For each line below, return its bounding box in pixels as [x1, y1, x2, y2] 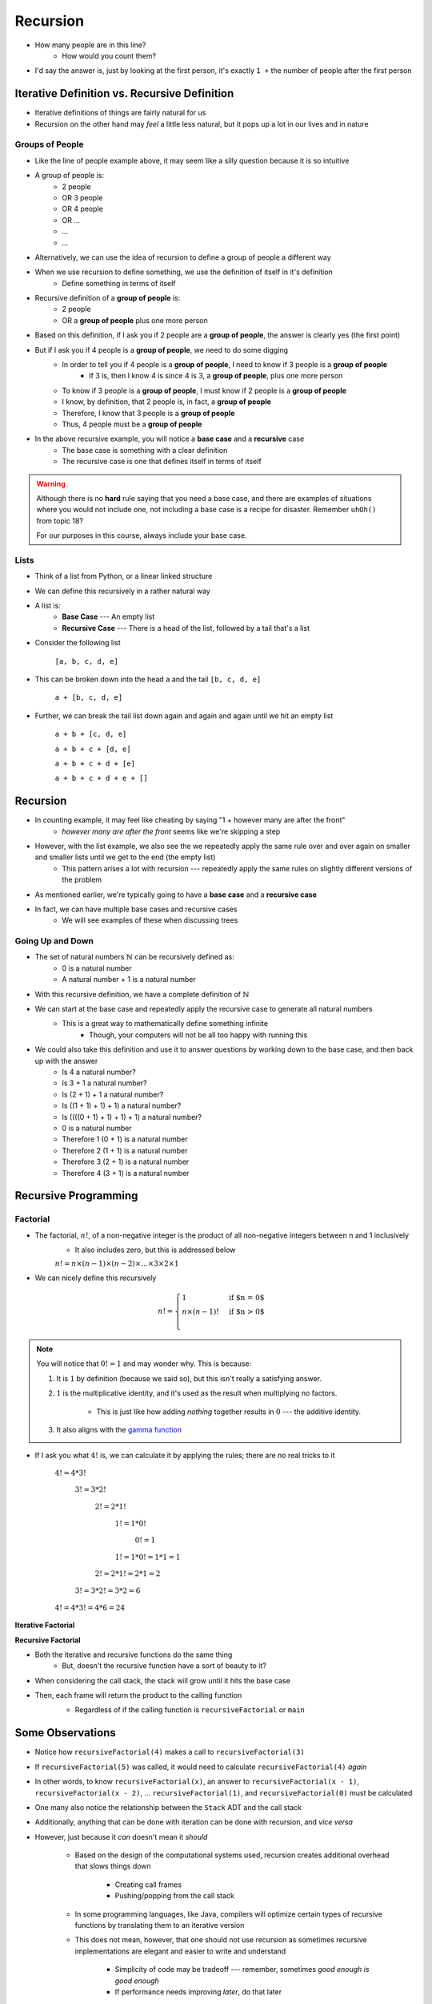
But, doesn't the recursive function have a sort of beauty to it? [62, 1661, 267, 1671]
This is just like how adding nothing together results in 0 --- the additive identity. [96, 1407, 362, 1416]
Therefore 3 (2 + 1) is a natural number [62, 1157, 190, 1166]
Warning [36, 479, 66, 488]
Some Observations [14, 1726, 116, 1739]
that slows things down [74, 1861, 151, 1871]
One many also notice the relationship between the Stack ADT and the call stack [34, 1802, 302, 1812]
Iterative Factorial [14, 1620, 75, 1630]
